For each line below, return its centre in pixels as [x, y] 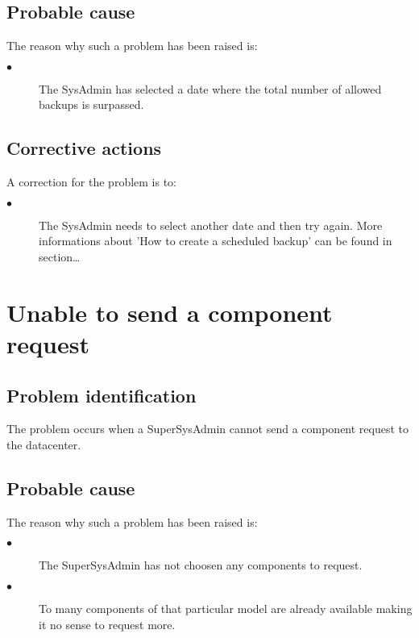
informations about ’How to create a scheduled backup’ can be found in [216, 241]
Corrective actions [84, 148]
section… [60, 256]
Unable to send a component [170, 312]
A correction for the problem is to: [92, 182]
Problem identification [102, 395]
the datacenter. [44, 444]
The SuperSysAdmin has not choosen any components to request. [201, 565]
